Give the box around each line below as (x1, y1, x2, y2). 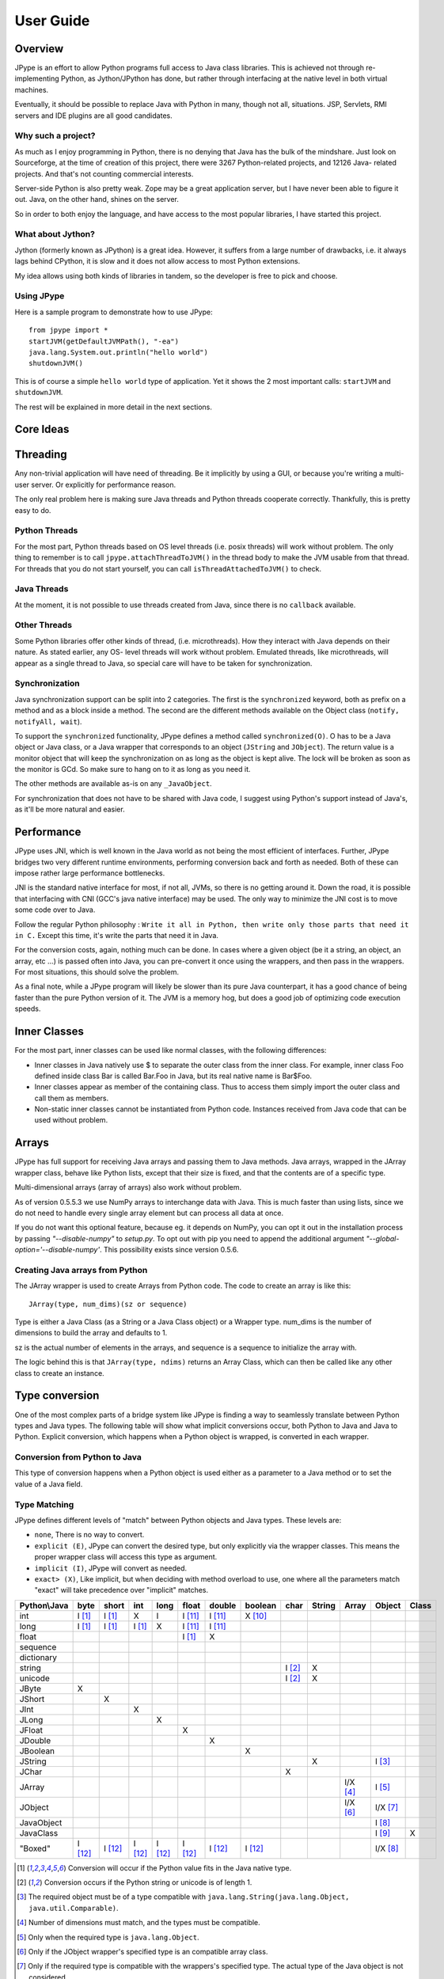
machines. (14, 85, 49, 94)
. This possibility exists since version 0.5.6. (99, 1245, 239, 1255)
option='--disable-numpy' (14, 1245, 101, 1255)
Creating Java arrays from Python (14, 1264, 148, 1275)
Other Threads (14, 620, 73, 631)
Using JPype (14, 291, 65, 302)
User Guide (14, 12, 90, 29)
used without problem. (34, 1115, 108, 1125)
